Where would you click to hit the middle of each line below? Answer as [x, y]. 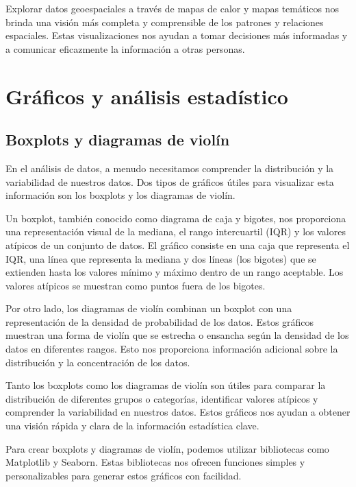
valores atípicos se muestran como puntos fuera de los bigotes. [136, 285]
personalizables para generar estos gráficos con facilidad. [124, 475]
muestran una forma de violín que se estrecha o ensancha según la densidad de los [177, 335]
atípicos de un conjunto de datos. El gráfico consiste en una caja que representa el [178, 245]
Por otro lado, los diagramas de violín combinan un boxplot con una [149, 308]
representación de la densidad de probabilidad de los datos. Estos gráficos [160, 321]
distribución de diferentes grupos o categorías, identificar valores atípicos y [162, 398]
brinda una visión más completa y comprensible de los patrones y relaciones [165, 22]
